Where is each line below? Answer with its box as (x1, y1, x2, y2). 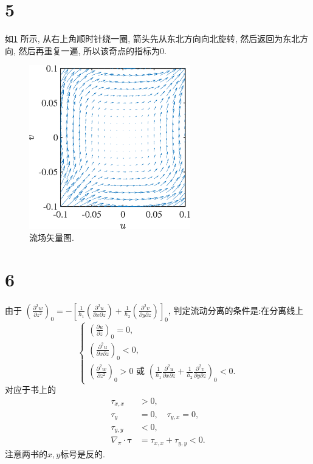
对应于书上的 (5, 383, 56, 396)
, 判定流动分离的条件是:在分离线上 (168, 303, 304, 316)
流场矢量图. (29, 230, 74, 243)
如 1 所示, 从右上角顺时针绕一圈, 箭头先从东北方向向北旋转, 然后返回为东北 (5, 32, 300, 45)
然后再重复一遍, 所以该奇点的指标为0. (18, 44, 167, 57)
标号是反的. (60, 447, 106, 460)
